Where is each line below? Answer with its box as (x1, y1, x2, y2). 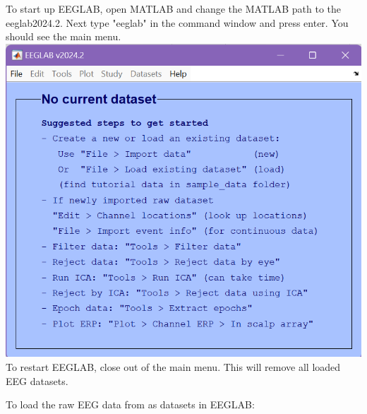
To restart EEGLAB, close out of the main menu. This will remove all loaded (6, 360, 341, 374)
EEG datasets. (6, 373, 68, 388)
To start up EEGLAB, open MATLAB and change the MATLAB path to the (6, 1, 342, 16)
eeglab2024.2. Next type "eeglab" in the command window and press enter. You (6, 15, 349, 30)
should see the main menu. (6, 29, 121, 44)
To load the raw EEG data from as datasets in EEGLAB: (6, 397, 255, 412)
